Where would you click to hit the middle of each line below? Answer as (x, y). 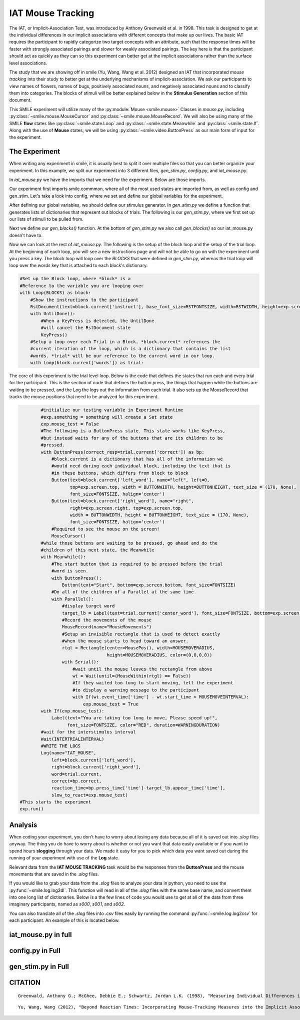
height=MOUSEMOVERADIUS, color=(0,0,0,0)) (159, 655)
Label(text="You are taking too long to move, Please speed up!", (134, 718)
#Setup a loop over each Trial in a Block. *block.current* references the (125, 342)
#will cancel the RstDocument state (86, 328)
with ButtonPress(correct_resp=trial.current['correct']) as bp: (122, 452)
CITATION (25, 983)
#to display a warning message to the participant (136, 690)
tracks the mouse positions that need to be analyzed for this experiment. (84, 397)
